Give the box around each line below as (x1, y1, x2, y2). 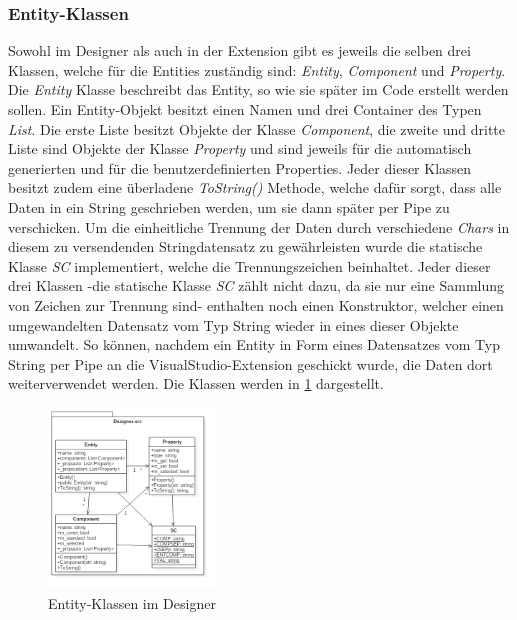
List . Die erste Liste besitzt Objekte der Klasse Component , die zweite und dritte (8, 118, 506, 139)
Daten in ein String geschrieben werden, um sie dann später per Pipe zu (8, 196, 450, 217)
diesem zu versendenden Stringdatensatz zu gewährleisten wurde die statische (8, 236, 483, 257)
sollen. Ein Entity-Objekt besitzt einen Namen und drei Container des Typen (8, 99, 482, 119)
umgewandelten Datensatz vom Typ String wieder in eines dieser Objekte (8, 314, 459, 335)
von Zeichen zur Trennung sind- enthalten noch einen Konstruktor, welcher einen (8, 294, 504, 315)
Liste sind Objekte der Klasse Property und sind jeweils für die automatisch (8, 138, 472, 159)
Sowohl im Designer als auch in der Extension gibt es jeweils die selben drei (8, 40, 471, 61)
